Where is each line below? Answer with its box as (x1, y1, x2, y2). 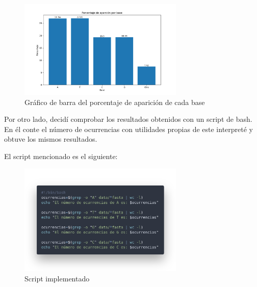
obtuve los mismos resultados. (4, 134, 97, 144)
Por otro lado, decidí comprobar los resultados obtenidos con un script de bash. (4, 114, 252, 124)
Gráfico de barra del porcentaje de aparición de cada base (24, 96, 205, 107)
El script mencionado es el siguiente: (4, 151, 118, 162)
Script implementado (24, 273, 90, 283)
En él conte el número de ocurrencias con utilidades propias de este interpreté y (4, 123, 253, 134)
